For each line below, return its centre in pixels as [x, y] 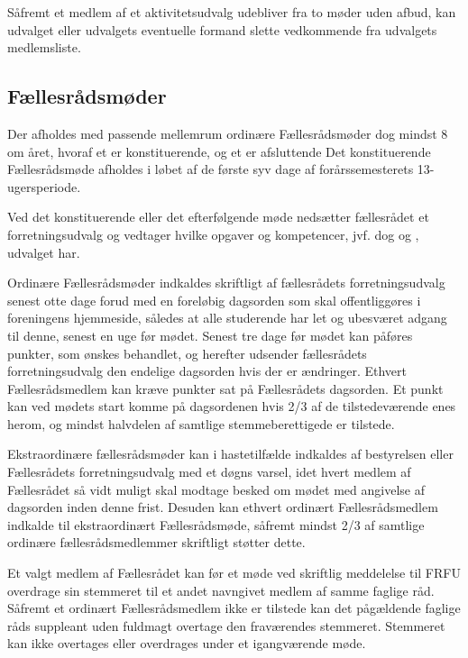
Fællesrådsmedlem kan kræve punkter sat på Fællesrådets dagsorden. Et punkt [225, 388]
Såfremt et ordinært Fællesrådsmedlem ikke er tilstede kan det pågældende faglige [234, 608]
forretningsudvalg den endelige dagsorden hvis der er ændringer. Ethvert [207, 371]
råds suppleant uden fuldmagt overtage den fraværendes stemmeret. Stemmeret [226, 625]
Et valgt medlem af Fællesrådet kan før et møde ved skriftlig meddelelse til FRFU [234, 573]
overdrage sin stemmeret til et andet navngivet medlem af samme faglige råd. [221, 590]
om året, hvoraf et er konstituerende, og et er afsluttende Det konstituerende [219, 151]
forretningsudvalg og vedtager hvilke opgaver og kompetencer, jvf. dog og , [213, 234]
